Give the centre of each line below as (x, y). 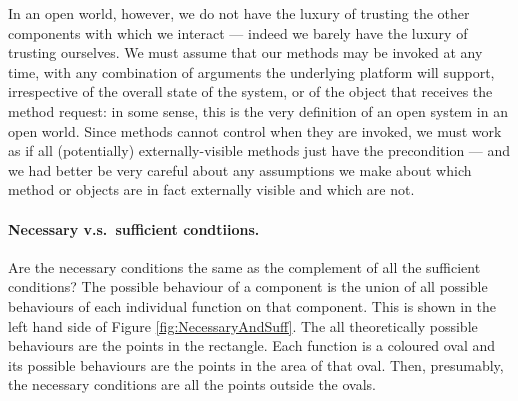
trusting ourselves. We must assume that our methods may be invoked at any (245, 52)
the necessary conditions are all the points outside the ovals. (192, 384)
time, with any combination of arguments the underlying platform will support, (251, 71)
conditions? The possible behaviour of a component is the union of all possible (248, 286)
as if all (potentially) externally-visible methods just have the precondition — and (259, 150)
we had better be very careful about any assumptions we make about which (240, 169)
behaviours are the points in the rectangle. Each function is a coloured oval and (252, 345)
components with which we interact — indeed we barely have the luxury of (238, 32)
